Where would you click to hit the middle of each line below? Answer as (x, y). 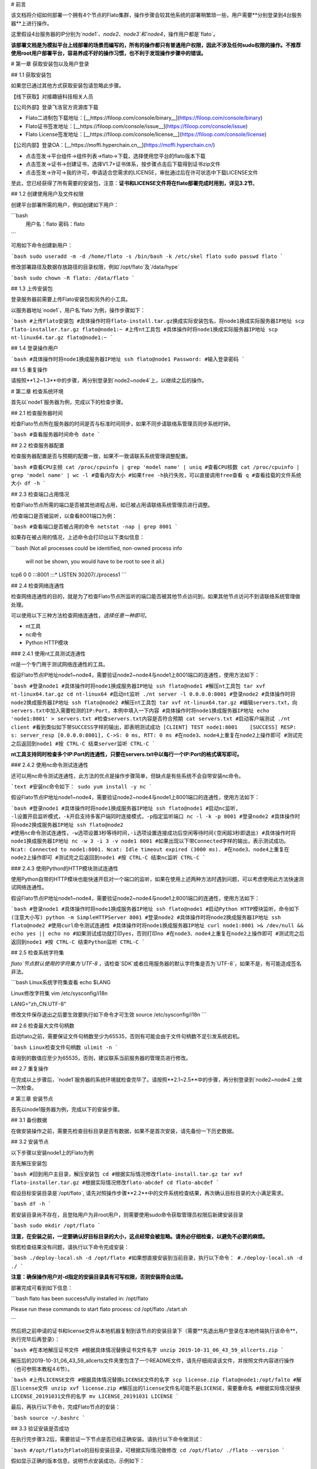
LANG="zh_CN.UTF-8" (39, 1004)
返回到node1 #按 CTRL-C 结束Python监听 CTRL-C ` (78, 942)
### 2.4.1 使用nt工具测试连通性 (48, 653)
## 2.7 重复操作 (30, 1069)
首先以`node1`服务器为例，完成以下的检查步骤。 (68, 402)
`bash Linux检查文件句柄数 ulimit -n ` (65, 1047)
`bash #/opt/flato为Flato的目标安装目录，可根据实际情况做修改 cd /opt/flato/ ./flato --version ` (148, 1450)
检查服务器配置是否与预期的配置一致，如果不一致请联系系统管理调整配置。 (101, 456)
